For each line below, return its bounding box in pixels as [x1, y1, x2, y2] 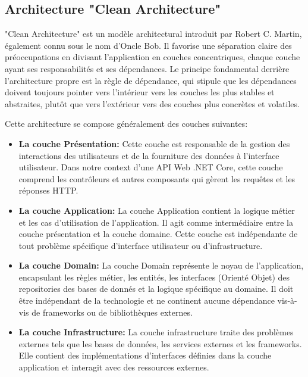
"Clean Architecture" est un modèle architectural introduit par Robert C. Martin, [5, 27, 302, 40]
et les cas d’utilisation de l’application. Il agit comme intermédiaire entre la [18, 216, 293, 228]
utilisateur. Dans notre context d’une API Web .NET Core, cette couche [18, 161, 283, 173]
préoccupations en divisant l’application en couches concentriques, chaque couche [5, 51, 300, 63]
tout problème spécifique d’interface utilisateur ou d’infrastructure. [18, 239, 263, 251]
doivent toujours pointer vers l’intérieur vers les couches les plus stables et [5, 86, 275, 98]
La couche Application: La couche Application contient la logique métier [18, 204, 295, 216]
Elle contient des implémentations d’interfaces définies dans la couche [18, 349, 272, 362]
